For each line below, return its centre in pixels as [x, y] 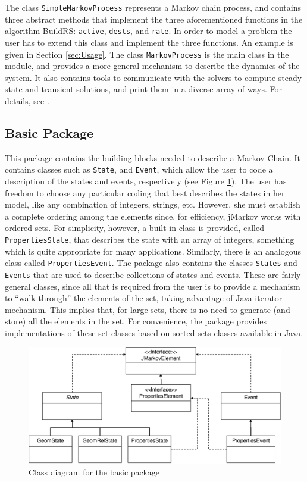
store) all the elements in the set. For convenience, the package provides [136, 321]
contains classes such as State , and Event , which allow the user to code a [139, 169]
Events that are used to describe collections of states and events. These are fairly [153, 274]
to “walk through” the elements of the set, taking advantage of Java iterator [144, 298]
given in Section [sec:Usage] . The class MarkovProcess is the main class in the [147, 54]
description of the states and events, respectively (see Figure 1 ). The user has [146, 181]
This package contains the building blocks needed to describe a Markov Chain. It [153, 157]
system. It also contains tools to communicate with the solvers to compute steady [153, 77]
